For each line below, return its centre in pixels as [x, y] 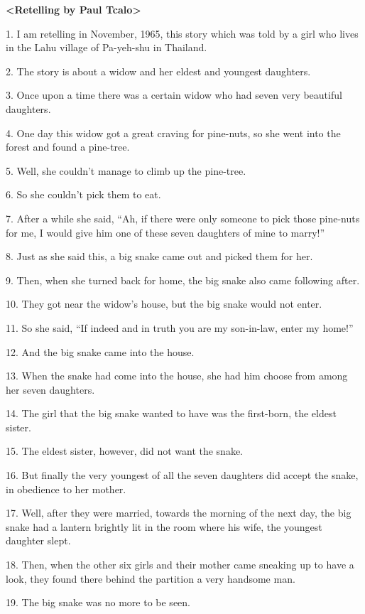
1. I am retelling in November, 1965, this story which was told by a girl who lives [182, 33]
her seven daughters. [50, 389]
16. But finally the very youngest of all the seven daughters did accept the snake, [182, 475]
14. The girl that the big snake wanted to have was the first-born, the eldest [171, 413]
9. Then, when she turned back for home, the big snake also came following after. [183, 280]
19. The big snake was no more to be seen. [98, 602]
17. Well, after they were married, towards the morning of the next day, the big [179, 513]
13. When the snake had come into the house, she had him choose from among [177, 376]
